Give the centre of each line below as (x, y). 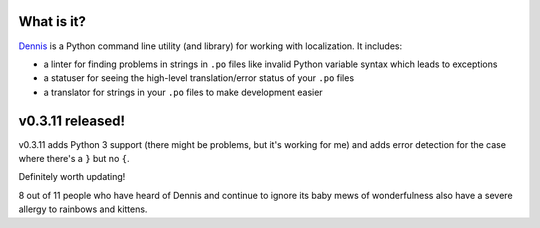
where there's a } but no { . (74, 158)
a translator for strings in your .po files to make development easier (183, 92)
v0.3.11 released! (71, 120)
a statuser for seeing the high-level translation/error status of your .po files (199, 78)
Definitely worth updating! (72, 177)
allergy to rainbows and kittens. (83, 209)
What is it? (52, 21)
